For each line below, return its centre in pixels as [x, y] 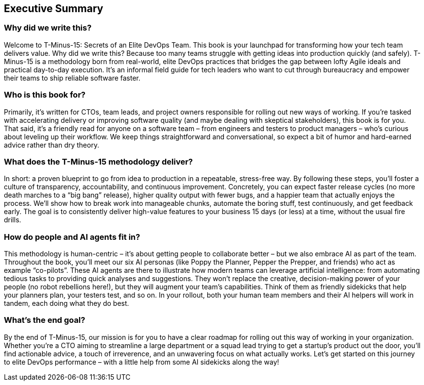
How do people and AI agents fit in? [72, 237]
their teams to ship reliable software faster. [72, 78]
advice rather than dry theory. [52, 145]
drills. [13, 220]
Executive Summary [54, 8]
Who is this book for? [45, 95]
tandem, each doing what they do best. [67, 303]
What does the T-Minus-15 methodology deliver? [98, 161]
